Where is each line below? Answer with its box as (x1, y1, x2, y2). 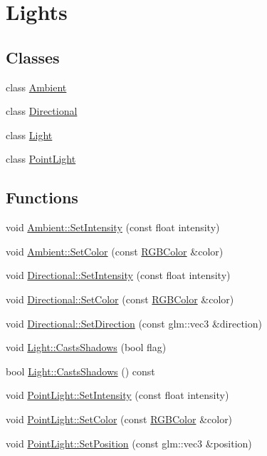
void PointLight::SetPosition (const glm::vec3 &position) (6, 435, 252, 450)
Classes (6, 46, 60, 68)
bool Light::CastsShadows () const (6, 363, 155, 378)
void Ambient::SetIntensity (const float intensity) (6, 220, 220, 235)
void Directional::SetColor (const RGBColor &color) (6, 291, 234, 306)
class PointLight (6, 151, 76, 166)
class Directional (6, 103, 78, 118)
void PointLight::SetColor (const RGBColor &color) (6, 411, 233, 426)
